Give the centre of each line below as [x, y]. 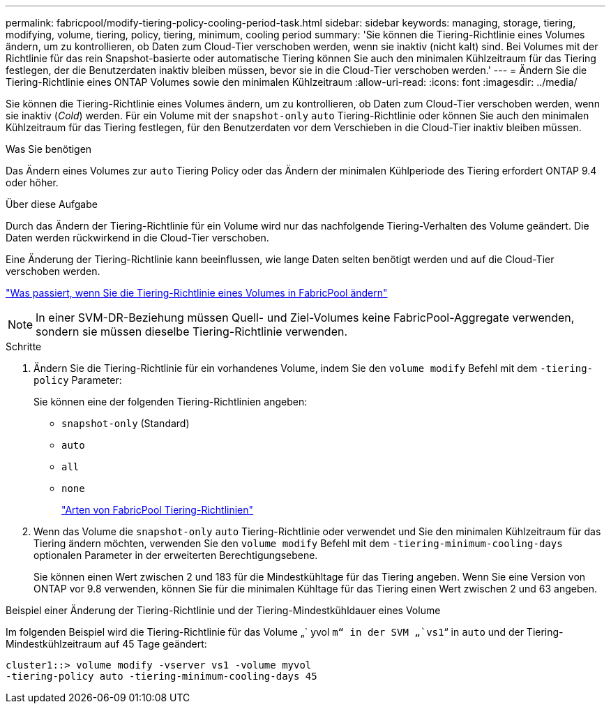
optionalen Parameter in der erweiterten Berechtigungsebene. [176, 555]
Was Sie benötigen [49, 149]
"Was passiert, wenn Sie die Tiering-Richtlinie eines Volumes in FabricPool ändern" [197, 293]
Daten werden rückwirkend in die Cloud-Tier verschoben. [137, 238]
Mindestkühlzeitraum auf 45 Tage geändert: [106, 644]
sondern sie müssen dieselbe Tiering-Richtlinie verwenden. [192, 331]
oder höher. [32, 182]
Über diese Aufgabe [52, 204]
